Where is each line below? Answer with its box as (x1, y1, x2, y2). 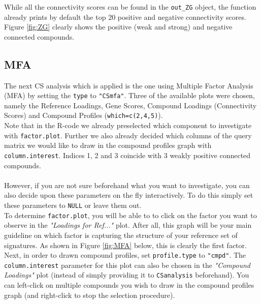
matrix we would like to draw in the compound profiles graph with (4, 140, 212, 150)
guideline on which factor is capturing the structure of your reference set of (4, 229, 238, 240)
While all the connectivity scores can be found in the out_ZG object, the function (4, 2, 256, 12)
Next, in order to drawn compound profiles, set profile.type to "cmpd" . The (4, 250, 246, 260)
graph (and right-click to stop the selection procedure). (4, 289, 175, 300)
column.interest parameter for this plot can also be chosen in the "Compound (4, 259, 250, 270)
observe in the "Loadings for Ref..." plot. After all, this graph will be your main (4, 220, 252, 230)
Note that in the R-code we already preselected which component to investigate (4, 120, 252, 131)
